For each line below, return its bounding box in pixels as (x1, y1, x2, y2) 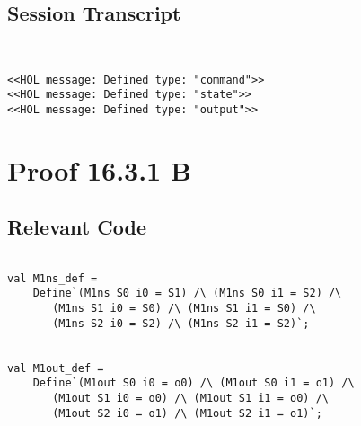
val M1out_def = (7, 361, 104, 375)
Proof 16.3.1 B (7, 151, 191, 188)
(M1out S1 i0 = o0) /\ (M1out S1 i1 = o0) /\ (52, 391, 329, 404)
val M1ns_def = (7, 271, 98, 285)
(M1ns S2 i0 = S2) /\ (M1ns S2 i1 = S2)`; (52, 316, 310, 330)
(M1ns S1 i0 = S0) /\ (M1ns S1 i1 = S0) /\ (52, 302, 316, 315)
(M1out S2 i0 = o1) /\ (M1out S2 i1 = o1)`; (52, 406, 322, 420)
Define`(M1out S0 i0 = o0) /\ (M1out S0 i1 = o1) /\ (32, 377, 355, 390)
